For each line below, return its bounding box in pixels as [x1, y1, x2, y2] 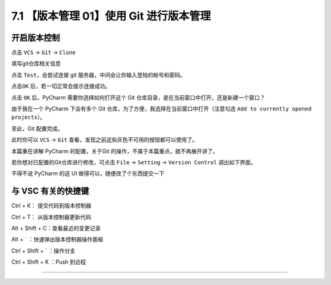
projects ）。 [11, 113, 46, 121]
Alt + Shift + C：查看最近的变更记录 [11, 224, 101, 232]
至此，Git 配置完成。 [11, 124, 64, 132]
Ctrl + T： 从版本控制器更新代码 [11, 213, 91, 221]
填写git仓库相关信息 [11, 60, 61, 67]
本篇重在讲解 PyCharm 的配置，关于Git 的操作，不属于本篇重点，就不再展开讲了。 [11, 147, 219, 154]
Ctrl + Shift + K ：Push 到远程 [11, 258, 86, 266]
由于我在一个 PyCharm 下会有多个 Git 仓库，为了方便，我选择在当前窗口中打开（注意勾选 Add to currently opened [11, 105, 312, 113]
